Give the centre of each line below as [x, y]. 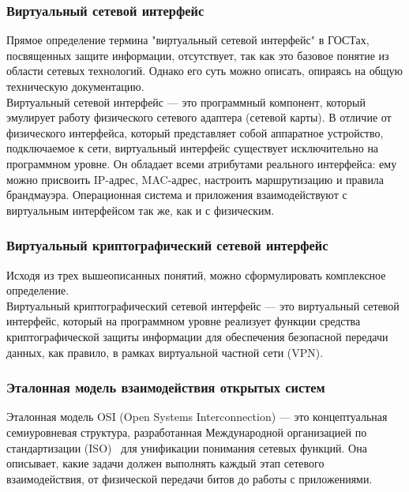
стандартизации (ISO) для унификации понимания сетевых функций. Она [187, 447]
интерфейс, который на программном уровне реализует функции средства [184, 321]
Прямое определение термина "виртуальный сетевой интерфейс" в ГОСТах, [188, 40]
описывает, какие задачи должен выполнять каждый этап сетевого [165, 463]
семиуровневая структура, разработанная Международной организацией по [187, 432]
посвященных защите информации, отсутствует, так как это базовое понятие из [198, 55]
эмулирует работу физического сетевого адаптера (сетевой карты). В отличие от [199, 117]
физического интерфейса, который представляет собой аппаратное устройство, [195, 132]
